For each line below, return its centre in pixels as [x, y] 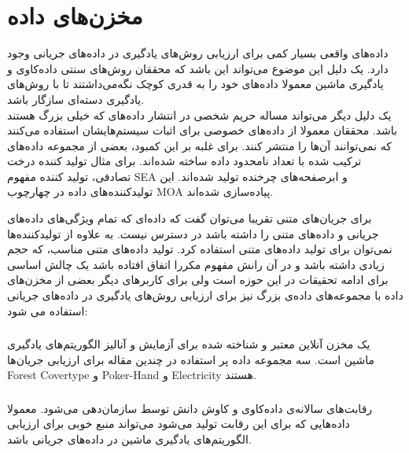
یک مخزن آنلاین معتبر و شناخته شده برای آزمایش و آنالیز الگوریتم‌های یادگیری [189, 344]
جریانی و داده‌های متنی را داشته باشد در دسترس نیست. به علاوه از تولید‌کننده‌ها [193, 233]
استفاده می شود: [48, 310]
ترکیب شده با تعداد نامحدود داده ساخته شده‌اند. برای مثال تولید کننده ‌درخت [184, 161]
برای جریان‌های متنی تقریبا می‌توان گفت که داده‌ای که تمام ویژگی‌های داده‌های [190, 218]
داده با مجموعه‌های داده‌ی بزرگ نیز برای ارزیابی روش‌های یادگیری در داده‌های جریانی [205, 295]
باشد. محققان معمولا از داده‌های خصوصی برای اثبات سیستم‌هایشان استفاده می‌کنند [202, 130]
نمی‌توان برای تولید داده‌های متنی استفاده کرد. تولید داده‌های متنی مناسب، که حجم [200, 249]
